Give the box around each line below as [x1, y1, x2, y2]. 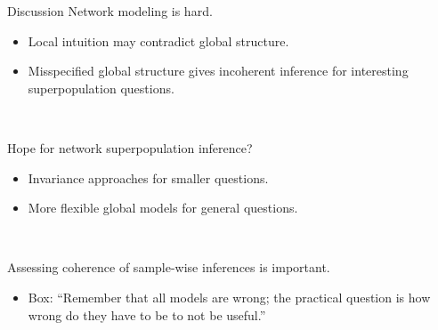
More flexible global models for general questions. [28, 198, 298, 217]
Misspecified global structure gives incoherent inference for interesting [28, 61, 409, 80]
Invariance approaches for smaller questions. [28, 168, 269, 187]
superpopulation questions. [28, 78, 174, 97]
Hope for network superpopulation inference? [7, 138, 253, 157]
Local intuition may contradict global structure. [28, 31, 289, 50]
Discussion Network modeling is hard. [7, 2, 213, 20]
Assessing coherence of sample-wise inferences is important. [7, 258, 330, 277]
